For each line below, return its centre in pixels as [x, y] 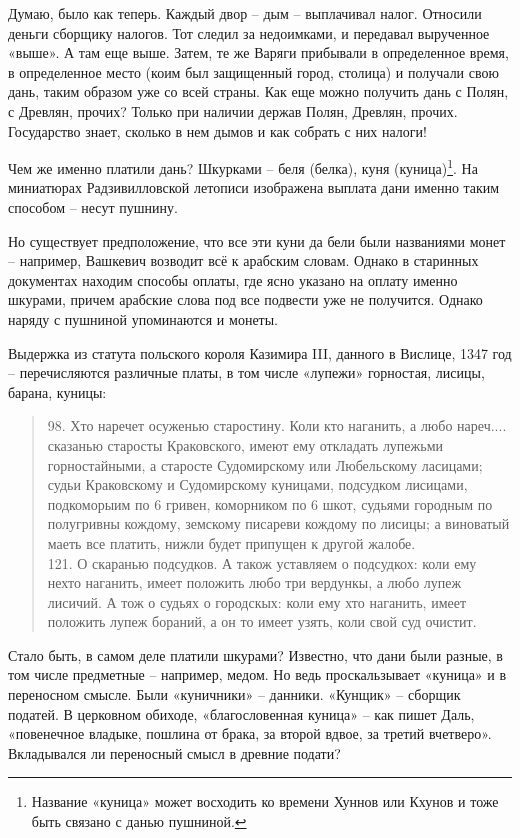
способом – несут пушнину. [93, 207]
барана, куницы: [57, 391]
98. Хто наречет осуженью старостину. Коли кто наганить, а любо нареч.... [277, 425]
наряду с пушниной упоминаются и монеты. [143, 318]
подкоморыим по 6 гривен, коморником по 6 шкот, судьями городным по [270, 503]
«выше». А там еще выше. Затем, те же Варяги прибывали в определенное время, [258, 52]
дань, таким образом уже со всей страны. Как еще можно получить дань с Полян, [258, 91]
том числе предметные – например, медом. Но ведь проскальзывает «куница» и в [257, 674]
